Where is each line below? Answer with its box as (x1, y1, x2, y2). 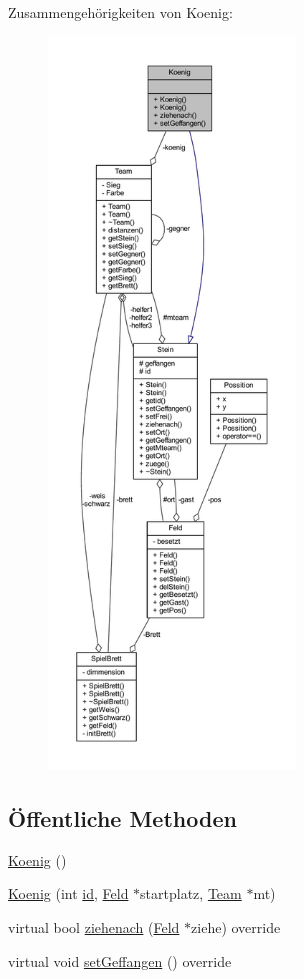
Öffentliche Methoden (8, 802, 237, 833)
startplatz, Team (140, 883, 242, 904)
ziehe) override (191, 916, 281, 937)
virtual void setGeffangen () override (8, 950, 232, 971)
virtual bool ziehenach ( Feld (8, 916, 180, 937)
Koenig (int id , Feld (8, 883, 129, 904)
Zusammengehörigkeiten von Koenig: (8, 2, 233, 22)
